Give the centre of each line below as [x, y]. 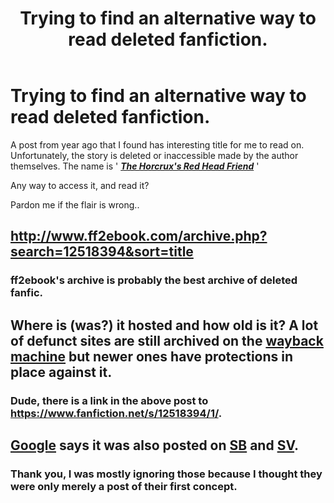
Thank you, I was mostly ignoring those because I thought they [166, 474]
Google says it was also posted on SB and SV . [155, 445]
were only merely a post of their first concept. [124, 486]
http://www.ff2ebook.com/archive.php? [139, 236]
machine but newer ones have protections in [152, 356]
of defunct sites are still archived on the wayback [167, 340]
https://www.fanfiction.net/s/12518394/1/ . [116, 413]
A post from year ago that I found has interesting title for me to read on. [157, 144]
